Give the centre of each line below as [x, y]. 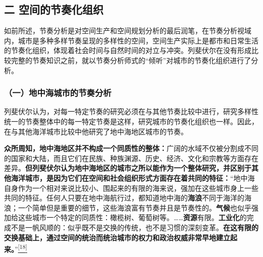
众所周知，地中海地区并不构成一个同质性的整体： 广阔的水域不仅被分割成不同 [131, 148]
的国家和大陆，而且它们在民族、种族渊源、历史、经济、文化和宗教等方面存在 [131, 158]
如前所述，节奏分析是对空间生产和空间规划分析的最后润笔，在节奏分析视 [124, 31]
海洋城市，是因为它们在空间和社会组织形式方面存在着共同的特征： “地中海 [133, 177]
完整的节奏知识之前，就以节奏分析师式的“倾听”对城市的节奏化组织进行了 [131, 60]
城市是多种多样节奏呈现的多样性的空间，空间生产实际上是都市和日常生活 [138, 40]
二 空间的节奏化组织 [54, 9]
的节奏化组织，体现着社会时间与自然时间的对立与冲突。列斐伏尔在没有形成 [128, 50]
